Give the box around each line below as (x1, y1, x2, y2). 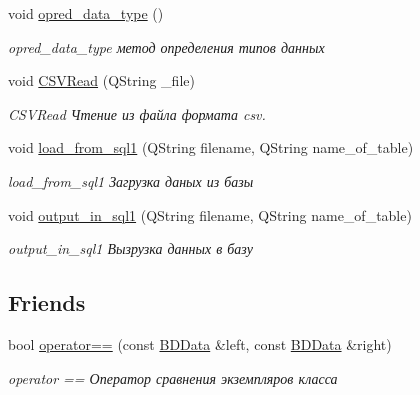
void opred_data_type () (8, 3, 164, 23)
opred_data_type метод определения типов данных (8, 36, 325, 57)
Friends (8, 287, 86, 318)
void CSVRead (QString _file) (8, 70, 195, 91)
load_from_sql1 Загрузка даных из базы (8, 170, 254, 191)
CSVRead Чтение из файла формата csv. (8, 103, 266, 124)
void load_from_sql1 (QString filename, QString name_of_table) (8, 137, 414, 158)
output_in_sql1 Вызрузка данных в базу (8, 238, 253, 259)
